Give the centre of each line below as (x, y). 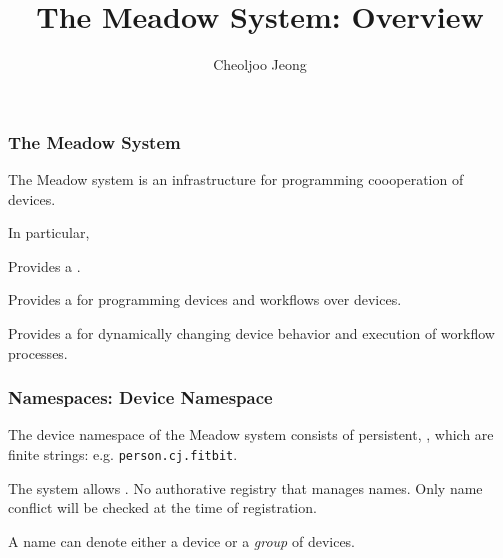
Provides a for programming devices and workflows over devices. (205, 299)
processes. (38, 352)
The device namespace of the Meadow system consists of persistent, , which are (251, 434)
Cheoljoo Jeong (260, 64)
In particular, (49, 232)
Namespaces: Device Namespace (140, 397)
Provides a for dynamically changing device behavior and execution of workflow (251, 332)
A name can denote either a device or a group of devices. (182, 540)
